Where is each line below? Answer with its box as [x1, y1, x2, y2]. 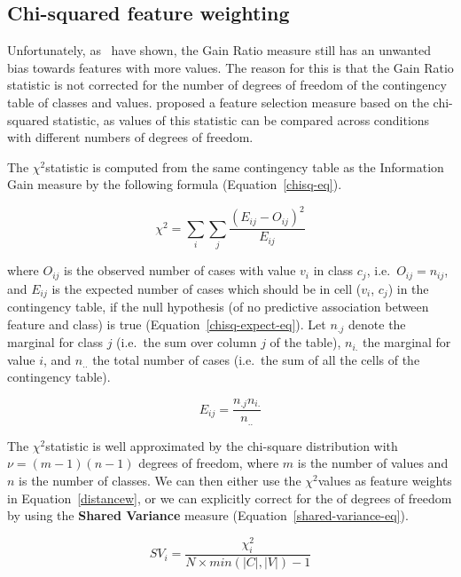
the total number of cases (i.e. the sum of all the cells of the [92, 350, 420, 368]
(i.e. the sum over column [116, 333, 257, 352]
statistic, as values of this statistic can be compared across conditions [52, 110, 430, 129]
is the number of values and [297, 454, 449, 472]
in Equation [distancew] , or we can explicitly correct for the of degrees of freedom [7, 488, 452, 507]
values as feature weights [317, 471, 452, 490]
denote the [348, 314, 406, 333]
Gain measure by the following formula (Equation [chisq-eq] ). [7, 175, 342, 194]
